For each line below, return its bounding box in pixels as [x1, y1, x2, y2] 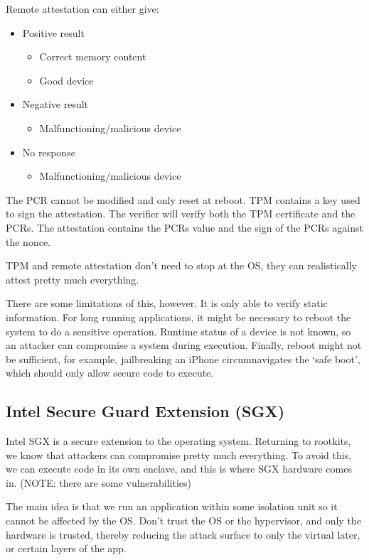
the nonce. [6, 234, 50, 249]
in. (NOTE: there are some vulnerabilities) [6, 475, 192, 490]
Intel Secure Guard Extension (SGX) [6, 400, 285, 422]
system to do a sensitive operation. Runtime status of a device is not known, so [6, 323, 351, 338]
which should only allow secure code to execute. [6, 365, 214, 380]
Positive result [22, 25, 85, 40]
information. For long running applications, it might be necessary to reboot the [6, 309, 351, 324]
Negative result [22, 97, 89, 112]
